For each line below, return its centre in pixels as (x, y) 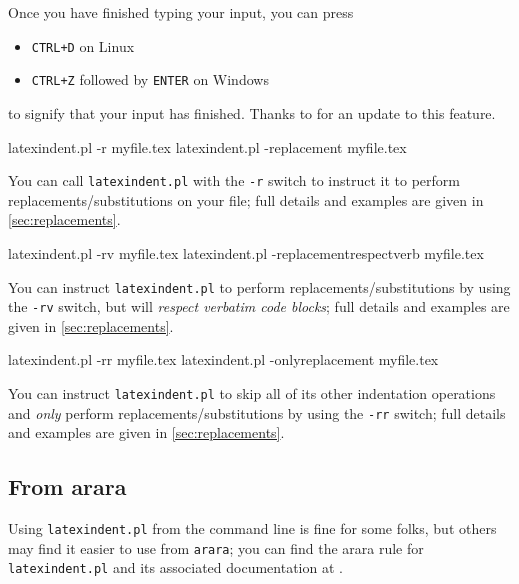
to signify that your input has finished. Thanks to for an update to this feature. (252, 112)
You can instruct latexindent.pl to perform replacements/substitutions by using (259, 286)
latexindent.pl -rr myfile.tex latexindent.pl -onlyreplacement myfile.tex (223, 359)
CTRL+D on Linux (83, 45)
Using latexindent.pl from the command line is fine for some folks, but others (252, 528)
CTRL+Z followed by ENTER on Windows (150, 79)
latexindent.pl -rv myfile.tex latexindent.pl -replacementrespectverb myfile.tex (246, 252)
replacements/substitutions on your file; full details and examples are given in (246, 199)
